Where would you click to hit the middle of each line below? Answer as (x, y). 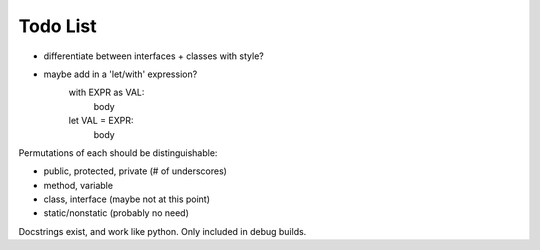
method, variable (78, 185)
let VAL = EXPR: (101, 121)
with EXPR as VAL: (106, 92)
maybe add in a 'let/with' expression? (120, 74)
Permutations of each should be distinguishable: (118, 152)
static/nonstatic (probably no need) (116, 213)
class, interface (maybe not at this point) (126, 199)
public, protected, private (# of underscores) (135, 171)
